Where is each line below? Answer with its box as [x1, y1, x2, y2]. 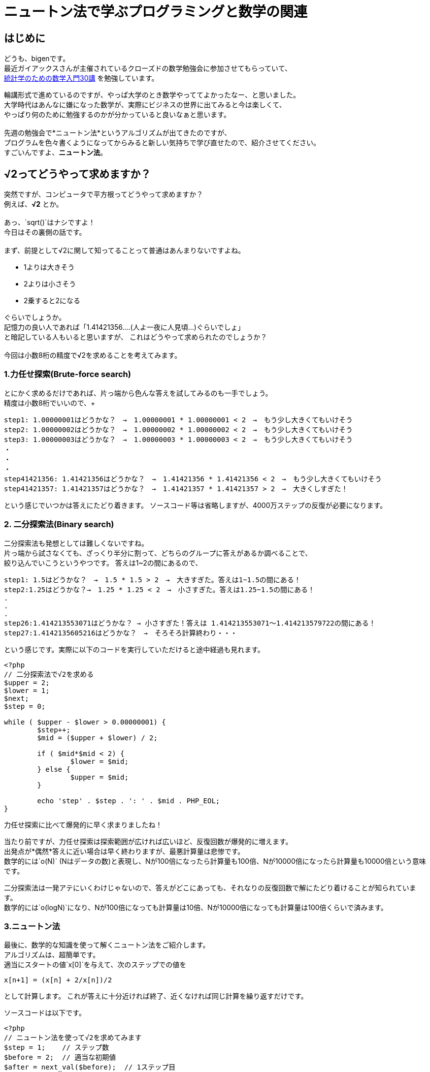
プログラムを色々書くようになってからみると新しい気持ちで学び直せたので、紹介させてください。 [4, 138, 320, 147]
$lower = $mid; [70, 757, 129, 765]
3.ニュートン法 [4, 921, 60, 931]
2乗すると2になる [24, 296, 81, 305]
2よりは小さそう [24, 280, 76, 288]
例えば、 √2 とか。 [4, 200, 63, 209]
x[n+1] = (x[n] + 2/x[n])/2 [4, 976, 112, 984]
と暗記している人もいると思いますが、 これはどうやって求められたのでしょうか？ [4, 333, 267, 342]
